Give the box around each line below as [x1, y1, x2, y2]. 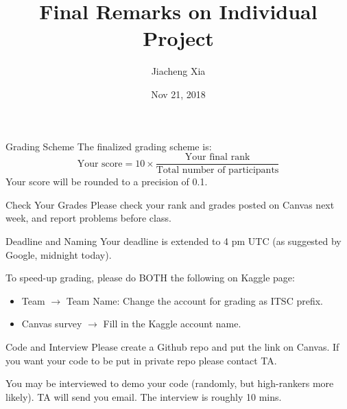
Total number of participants [156, 165, 279, 176]
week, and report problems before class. [5, 211, 171, 225]
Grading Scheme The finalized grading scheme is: [5, 139, 212, 153]
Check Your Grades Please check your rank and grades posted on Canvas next [5, 197, 335, 211]
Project [143, 24, 214, 52]
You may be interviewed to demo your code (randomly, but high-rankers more [5, 376, 334, 390]
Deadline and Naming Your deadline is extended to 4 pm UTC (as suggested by [5, 233, 342, 248]
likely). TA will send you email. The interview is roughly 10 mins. [5, 389, 282, 404]
